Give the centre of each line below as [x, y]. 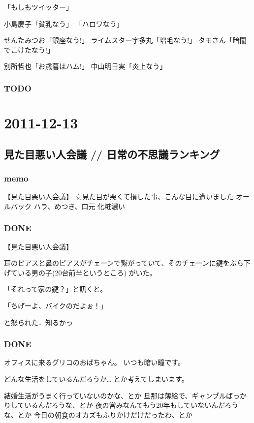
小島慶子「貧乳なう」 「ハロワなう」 [64, 23]
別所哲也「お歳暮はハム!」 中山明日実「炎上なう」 [85, 66]
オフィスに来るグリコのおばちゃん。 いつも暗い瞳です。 [94, 362]
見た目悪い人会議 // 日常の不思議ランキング [112, 154]
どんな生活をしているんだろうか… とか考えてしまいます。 [96, 378]
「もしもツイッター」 [38, 7]
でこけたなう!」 [29, 49]
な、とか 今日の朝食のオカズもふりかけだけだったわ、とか [98, 414]
